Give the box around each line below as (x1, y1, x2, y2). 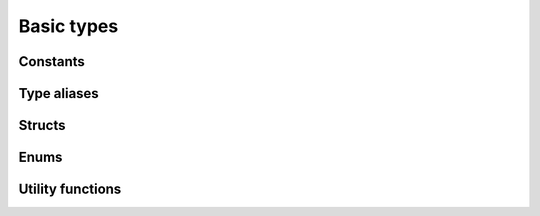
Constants (18, 53, 85, 70)
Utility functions (18, 181, 122, 198)
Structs (18, 117, 66, 134)
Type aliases (18, 85, 99, 102)
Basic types (18, 15, 119, 37)
